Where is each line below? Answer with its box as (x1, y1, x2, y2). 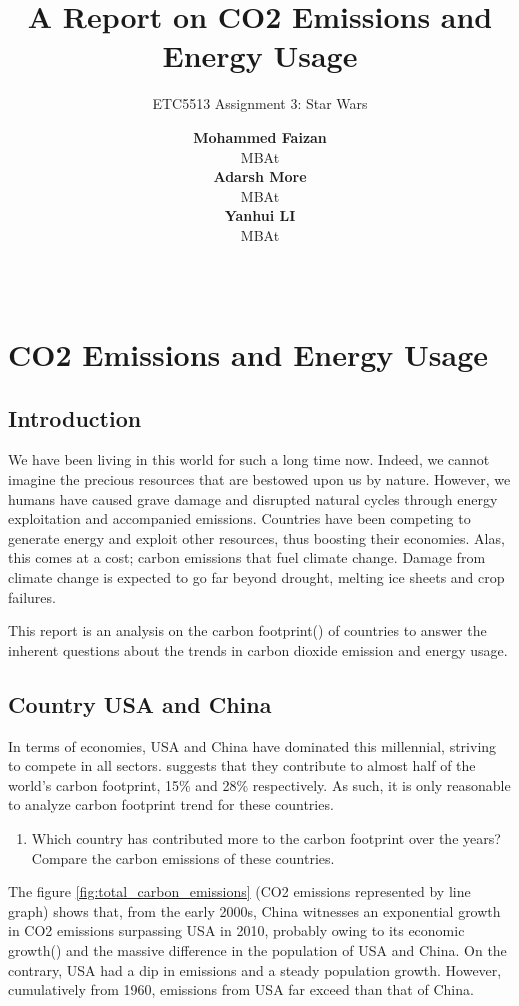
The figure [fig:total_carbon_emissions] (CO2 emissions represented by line (8, 881, 471, 902)
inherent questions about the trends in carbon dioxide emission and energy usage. (8, 639, 508, 660)
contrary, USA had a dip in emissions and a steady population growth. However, (8, 959, 502, 980)
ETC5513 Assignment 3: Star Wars (152, 93, 368, 114)
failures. (8, 586, 56, 607)
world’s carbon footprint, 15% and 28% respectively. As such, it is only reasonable (8, 774, 511, 795)
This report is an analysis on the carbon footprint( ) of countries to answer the (8, 620, 487, 641)
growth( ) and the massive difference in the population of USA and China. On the (8, 939, 507, 960)
